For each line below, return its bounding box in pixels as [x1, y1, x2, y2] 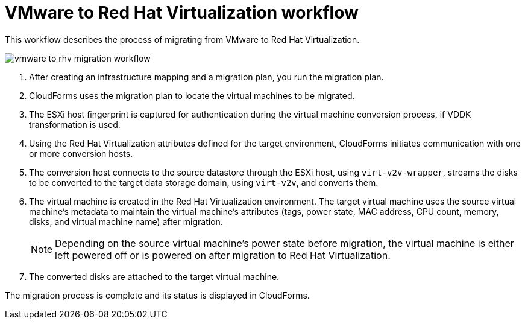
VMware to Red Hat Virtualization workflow [5, 2, 359, 23]
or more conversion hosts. [29, 148, 133, 159]
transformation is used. [29, 119, 121, 130]
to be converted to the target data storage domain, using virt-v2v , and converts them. [29, 177, 379, 188]
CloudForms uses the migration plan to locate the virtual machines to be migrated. [29, 90, 355, 101]
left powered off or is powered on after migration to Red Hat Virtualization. [55, 249, 391, 261]
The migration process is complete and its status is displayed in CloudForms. [5, 290, 310, 300]
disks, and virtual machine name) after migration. [29, 216, 223, 227]
